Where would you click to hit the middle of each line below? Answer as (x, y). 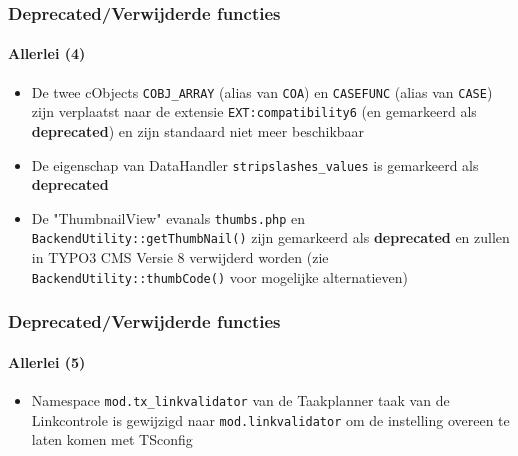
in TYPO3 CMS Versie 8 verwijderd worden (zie (180, 257)
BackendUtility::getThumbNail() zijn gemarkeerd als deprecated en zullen (270, 237)
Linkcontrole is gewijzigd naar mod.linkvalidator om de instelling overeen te (270, 419)
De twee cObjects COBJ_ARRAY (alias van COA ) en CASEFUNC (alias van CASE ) (262, 91)
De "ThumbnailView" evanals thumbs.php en (168, 217)
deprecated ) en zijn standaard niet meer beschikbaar (198, 130)
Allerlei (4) (47, 53)
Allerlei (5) (47, 361)
